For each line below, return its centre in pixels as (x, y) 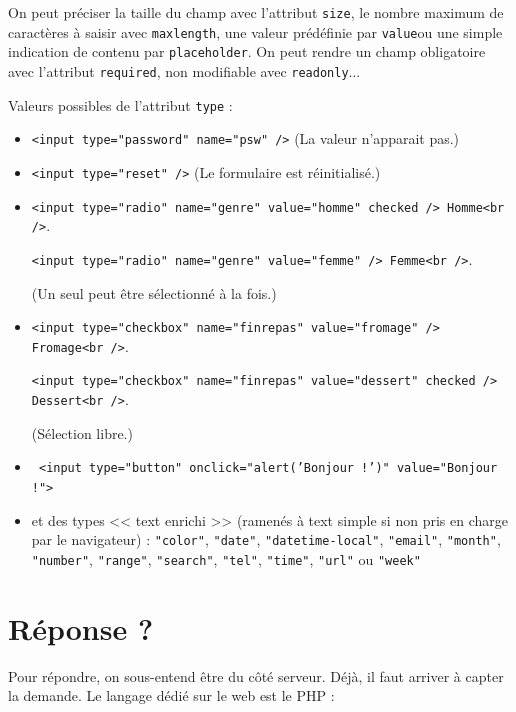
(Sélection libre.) (82, 432)
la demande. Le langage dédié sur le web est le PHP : (171, 695)
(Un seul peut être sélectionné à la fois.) (154, 292)
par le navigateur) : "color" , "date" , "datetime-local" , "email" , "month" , (266, 539)
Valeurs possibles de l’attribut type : (120, 104)
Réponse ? (81, 627)
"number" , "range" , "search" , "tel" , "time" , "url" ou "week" (226, 558)
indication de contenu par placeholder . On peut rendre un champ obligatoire (247, 51)
